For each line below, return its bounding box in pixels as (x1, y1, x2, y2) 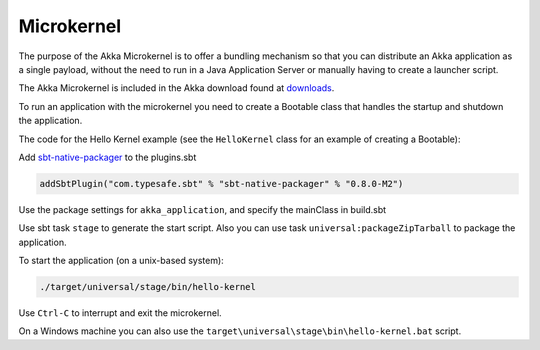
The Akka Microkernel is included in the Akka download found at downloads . (18, 82, 335, 94)
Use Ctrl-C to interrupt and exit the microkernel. (18, 307, 222, 319)
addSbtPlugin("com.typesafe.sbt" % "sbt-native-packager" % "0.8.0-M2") (39, 178, 404, 189)
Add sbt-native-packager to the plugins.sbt (18, 151, 197, 163)
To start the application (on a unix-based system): (18, 255, 224, 267)
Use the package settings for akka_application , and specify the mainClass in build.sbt (18, 203, 387, 215)
